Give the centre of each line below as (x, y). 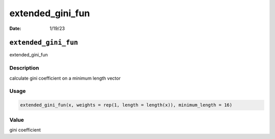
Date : (15, 28)
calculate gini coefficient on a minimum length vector (65, 78)
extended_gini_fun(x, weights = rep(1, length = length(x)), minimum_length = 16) (126, 105)
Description (24, 68)
